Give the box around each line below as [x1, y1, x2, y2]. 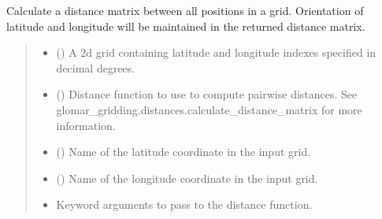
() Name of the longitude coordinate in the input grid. [56, 169, 318, 186]
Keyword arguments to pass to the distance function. [56, 196, 313, 213]
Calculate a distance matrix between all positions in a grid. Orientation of [6, 2, 364, 18]
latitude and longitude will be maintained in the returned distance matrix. [6, 17, 365, 34]
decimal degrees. [56, 59, 135, 76]
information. [56, 117, 116, 133]
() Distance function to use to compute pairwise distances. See [56, 86, 358, 102]
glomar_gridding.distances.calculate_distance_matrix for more [56, 101, 362, 117]
